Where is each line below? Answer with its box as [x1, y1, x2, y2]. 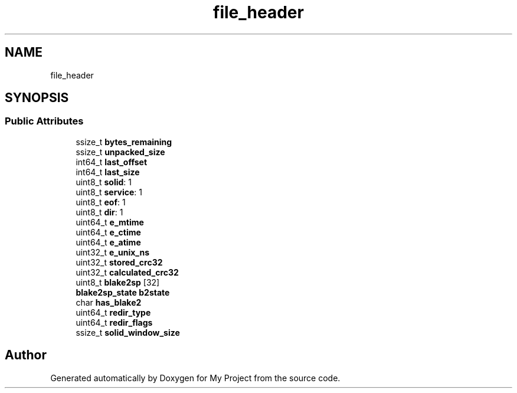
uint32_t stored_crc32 [76, 257, 163, 267]
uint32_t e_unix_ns [76, 247, 150, 257]
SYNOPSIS [5, 90, 69, 106]
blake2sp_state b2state [76, 287, 170, 297]
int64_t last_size [76, 166, 140, 177]
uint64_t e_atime [76, 237, 141, 247]
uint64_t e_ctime [76, 227, 141, 237]
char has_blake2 [76, 297, 142, 307]
